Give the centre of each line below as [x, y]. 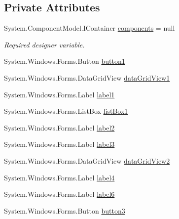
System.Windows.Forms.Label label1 [59, 94]
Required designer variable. [44, 44]
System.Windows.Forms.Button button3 [65, 210]
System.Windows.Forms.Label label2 [59, 127]
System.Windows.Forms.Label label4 [59, 177]
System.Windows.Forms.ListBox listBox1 [66, 111]
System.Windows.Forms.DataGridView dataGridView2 [87, 160]
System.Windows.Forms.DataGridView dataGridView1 [87, 77]
